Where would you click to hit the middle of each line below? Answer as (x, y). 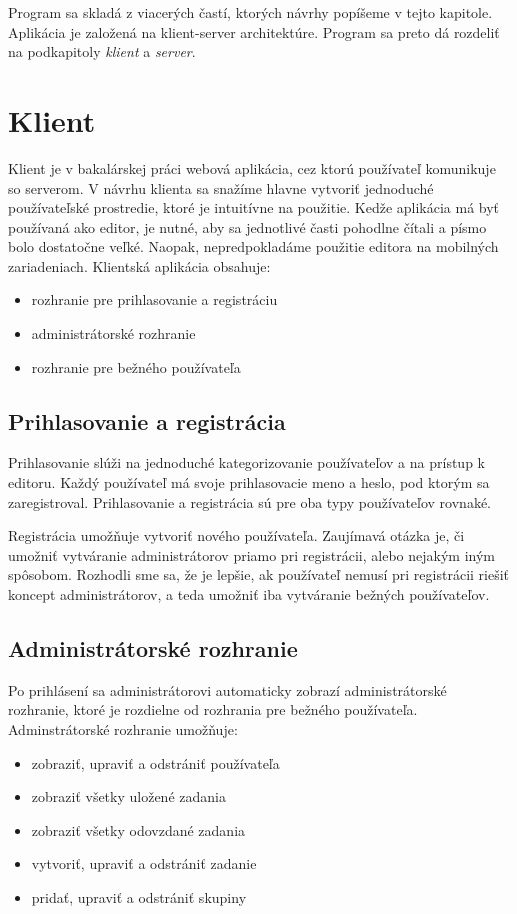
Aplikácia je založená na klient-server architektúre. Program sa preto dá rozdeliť (254, 31)
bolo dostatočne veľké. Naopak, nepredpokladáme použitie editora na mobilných (253, 246)
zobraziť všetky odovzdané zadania (138, 829)
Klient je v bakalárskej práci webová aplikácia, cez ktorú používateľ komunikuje (252, 167)
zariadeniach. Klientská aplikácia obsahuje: (139, 265)
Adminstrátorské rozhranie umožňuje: (123, 729)
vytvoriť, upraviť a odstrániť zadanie (144, 863)
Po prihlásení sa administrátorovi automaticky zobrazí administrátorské (227, 689)
